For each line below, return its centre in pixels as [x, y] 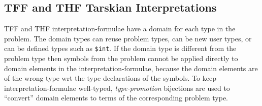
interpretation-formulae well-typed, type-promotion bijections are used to [117, 88]
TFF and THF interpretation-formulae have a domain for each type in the [120, 29]
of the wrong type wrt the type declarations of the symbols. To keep [110, 78]
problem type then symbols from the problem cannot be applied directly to [121, 58]
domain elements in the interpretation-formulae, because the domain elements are [131, 68]
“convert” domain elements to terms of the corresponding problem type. [116, 98]
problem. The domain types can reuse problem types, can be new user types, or [128, 38]
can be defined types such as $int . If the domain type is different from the [120, 48]
